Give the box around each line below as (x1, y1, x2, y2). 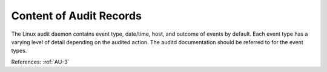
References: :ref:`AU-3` (11, 58, 70, 65)
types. (11, 47, 27, 54)
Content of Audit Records (11, 9, 142, 22)
